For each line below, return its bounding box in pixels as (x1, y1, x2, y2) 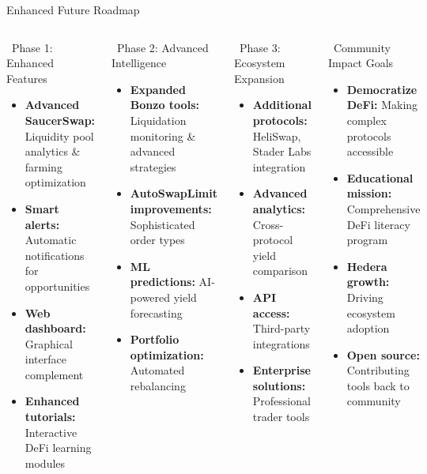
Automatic (25, 231, 77, 248)
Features (6, 70, 47, 86)
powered (130, 288, 171, 305)
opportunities (25, 277, 90, 294)
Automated (130, 362, 185, 378)
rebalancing (130, 377, 186, 393)
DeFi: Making (346, 96, 418, 113)
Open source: (346, 346, 420, 363)
